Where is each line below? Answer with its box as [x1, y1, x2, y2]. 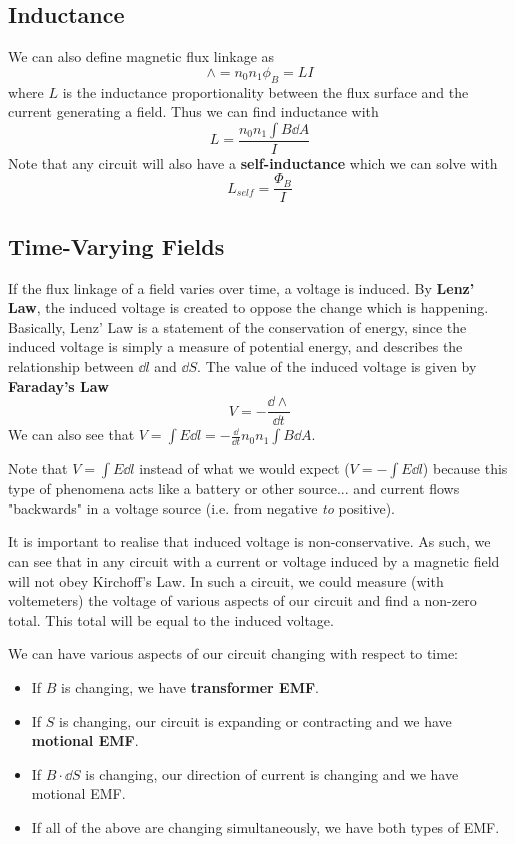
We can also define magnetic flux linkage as [8, 46, 275, 67]
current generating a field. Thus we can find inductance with [8, 101, 379, 122]
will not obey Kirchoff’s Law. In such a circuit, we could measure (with [8, 570, 444, 591]
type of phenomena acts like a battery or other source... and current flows [8, 478, 460, 499]
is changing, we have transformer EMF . [61, 677, 319, 698]
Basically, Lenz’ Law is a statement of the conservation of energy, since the [8, 316, 467, 337]
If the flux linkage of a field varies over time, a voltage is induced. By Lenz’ [8, 277, 475, 298]
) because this [422, 458, 508, 479]
